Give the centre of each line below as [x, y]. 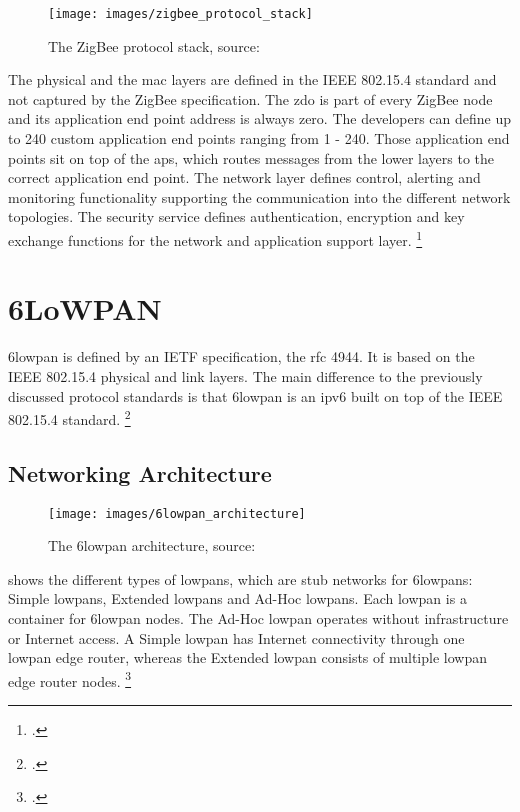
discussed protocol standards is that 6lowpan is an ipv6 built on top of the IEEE [255, 395]
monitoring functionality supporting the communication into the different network [259, 196]
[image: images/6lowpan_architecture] [177, 513]
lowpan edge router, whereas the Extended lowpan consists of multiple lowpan [247, 657]
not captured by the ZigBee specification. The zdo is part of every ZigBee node [250, 98]
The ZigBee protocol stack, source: [154, 45]
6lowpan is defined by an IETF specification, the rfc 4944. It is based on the [241, 356]
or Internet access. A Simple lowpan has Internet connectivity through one [236, 637]
